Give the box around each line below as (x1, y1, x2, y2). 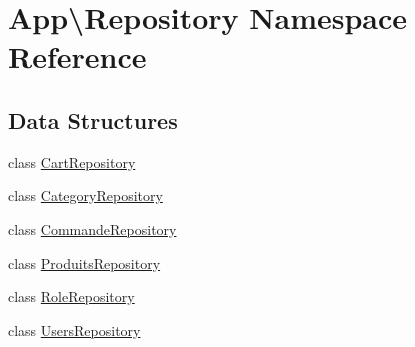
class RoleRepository (8, 286, 135, 307)
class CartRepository (8, 151, 136, 172)
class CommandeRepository (8, 218, 177, 239)
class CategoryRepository (8, 185, 163, 206)
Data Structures (8, 104, 178, 135)
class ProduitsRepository (8, 252, 161, 273)
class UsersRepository (8, 319, 141, 340)
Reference (8, 36, 147, 77)
